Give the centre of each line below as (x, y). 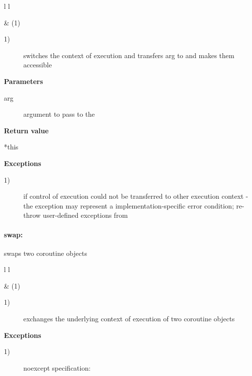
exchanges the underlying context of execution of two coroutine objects (129, 319)
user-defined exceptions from (85, 215)
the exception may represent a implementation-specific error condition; (129, 205)
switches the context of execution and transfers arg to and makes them (129, 55)
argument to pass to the (59, 114)
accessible (38, 65)
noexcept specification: (57, 367)
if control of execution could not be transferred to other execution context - (136, 196)
